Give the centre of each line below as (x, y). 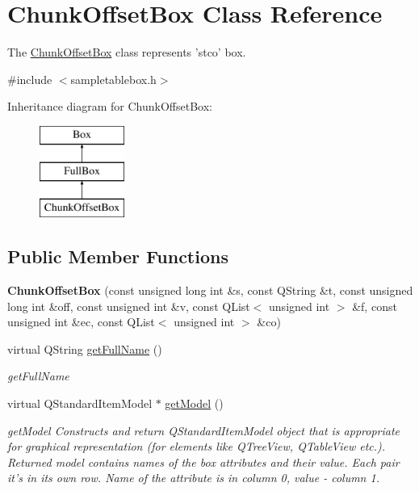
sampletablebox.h (113, 79)
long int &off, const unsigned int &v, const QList (129, 306)
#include (30, 79)
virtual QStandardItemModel (80, 403)
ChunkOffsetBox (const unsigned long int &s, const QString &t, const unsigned (210, 290)
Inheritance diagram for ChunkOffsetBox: (110, 106)
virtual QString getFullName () (85, 348)
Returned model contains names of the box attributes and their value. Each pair (203, 462)
